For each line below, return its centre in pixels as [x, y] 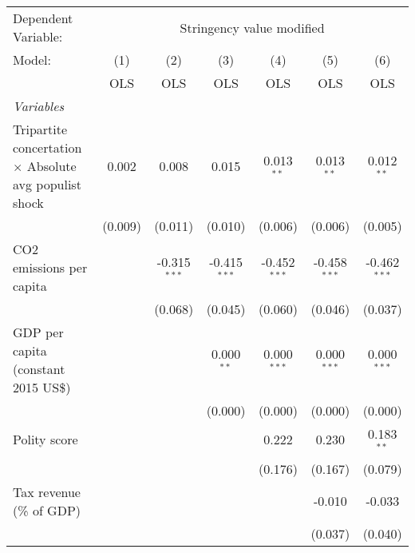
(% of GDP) [47, 510]
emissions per [50, 267]
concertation [47, 147]
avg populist [47, 184]
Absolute [51, 166]
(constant [39, 369]
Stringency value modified [252, 27]
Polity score [45, 440]
